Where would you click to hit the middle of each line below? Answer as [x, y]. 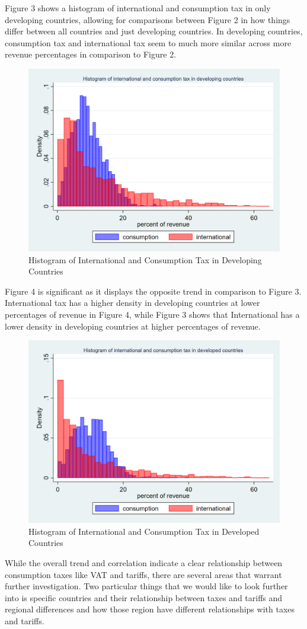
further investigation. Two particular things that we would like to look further [146, 586]
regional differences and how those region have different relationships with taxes [150, 609]
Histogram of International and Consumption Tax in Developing [145, 259]
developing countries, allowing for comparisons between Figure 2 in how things [148, 19]
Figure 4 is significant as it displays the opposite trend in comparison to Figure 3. [153, 291]
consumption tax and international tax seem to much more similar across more [148, 42]
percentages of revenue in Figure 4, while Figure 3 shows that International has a [152, 314]
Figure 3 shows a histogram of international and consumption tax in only [138, 8]
